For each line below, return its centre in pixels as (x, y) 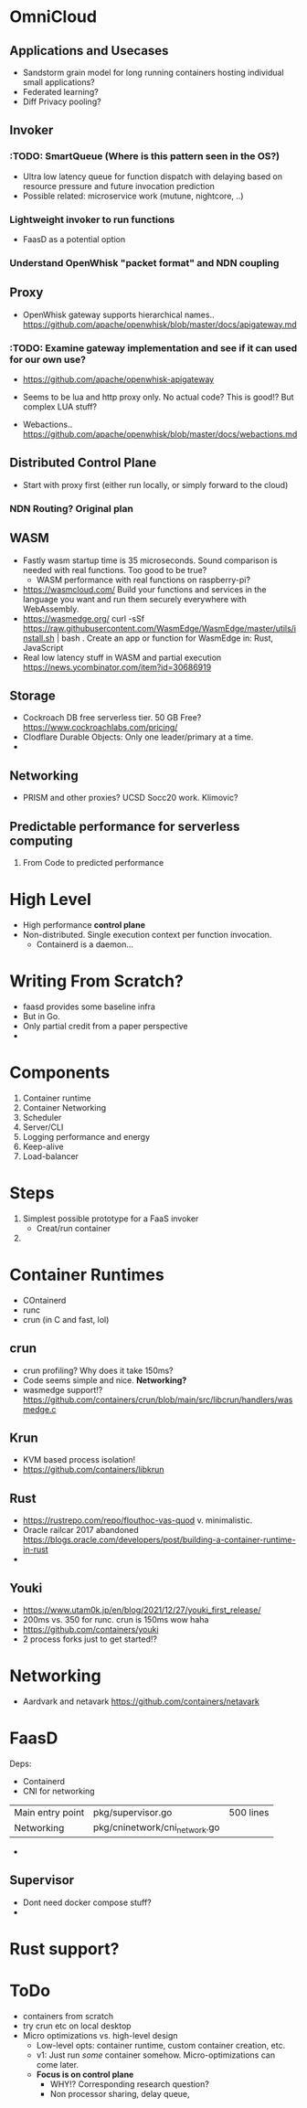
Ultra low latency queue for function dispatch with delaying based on (153, 176)
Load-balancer (51, 1156)
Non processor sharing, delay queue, (120, 2093)
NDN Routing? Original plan (72, 508)
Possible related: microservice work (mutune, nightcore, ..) (133, 196)
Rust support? (64, 1949)
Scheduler (42, 1117)
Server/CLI (43, 1127)
